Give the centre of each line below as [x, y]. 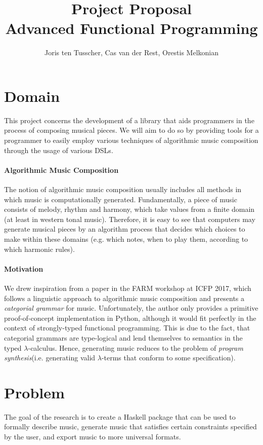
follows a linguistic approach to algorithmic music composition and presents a [124, 298]
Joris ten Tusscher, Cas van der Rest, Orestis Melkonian [131, 52]
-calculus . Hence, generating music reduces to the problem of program [136, 347]
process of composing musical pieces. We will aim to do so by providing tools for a [131, 130]
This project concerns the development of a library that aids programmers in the [129, 120]
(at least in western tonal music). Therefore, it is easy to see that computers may [130, 219]
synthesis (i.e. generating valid [50, 358]
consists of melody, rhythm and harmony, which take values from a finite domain [129, 209]
